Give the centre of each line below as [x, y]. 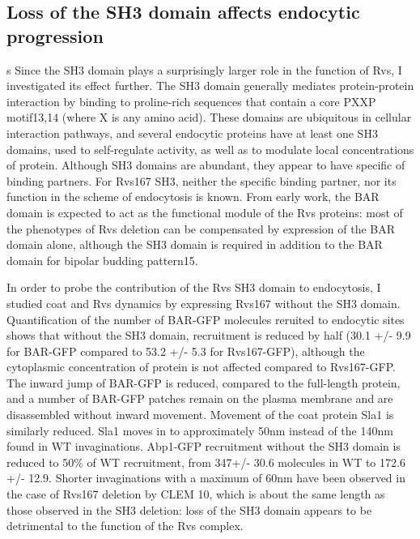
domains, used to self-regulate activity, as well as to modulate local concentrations [210, 149]
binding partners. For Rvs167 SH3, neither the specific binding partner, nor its [202, 180]
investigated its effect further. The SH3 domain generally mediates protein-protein [210, 86]
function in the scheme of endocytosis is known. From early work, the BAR [193, 197]
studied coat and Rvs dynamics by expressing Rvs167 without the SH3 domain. [204, 303]
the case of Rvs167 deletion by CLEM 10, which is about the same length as [196, 494]
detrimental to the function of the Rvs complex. [125, 526]
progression [55, 35]
